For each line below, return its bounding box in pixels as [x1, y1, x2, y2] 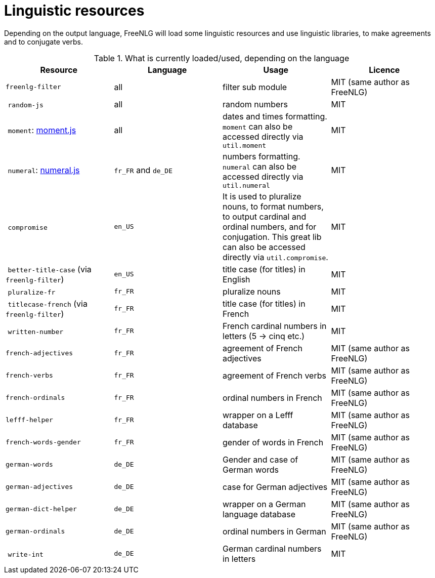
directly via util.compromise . [223, 252, 328, 262]
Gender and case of [223, 454, 298, 465]
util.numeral [223, 181, 270, 189]
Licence [369, 64, 400, 75]
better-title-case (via [8, 264, 92, 274]
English [223, 274, 250, 284]
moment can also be [223, 121, 293, 132]
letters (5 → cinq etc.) [223, 331, 305, 341]
